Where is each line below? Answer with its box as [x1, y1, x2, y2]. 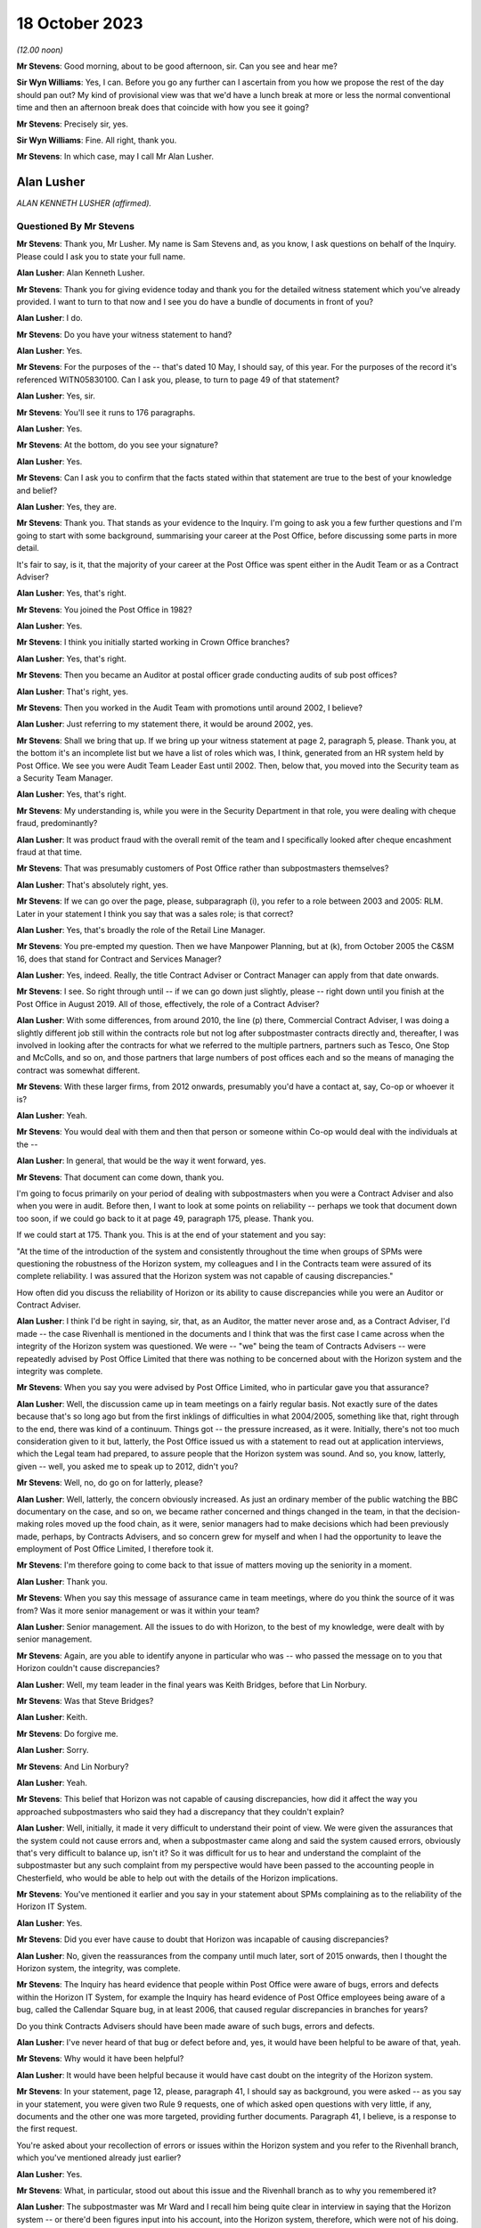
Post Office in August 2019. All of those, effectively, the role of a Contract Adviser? [16, 998, 320, 1009]
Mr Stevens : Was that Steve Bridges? [16, 1696, 154, 1706]
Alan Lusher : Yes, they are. [16, 501, 118, 512]
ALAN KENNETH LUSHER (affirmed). [16, 198, 151, 209]
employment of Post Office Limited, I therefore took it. [16, 1544, 214, 1554]
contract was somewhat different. [16, 1065, 141, 1076]
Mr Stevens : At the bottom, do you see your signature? [16, 439, 218, 450]
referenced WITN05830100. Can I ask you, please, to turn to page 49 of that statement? [16, 374, 340, 385]
